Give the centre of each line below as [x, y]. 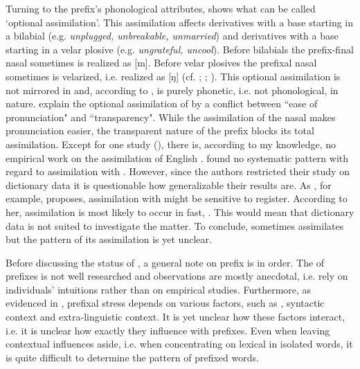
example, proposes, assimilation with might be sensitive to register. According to [177, 198]
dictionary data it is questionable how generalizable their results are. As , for [169, 184]
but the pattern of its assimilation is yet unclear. [109, 239]
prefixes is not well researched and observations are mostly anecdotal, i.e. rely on [177, 276]
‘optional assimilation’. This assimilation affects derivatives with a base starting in [180, 22]
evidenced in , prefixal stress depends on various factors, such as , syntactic [165, 303]
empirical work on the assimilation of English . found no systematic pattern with [177, 157]
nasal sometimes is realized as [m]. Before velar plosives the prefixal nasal [161, 63]
